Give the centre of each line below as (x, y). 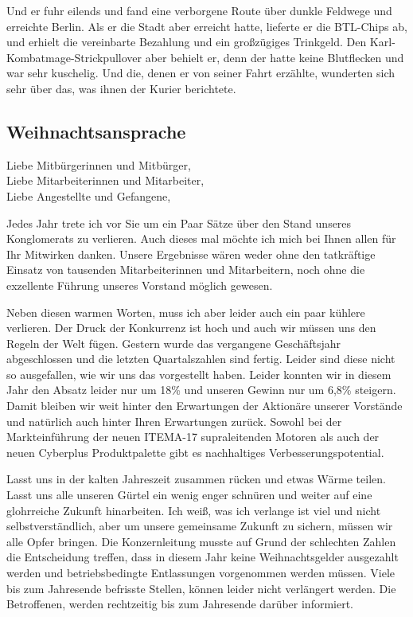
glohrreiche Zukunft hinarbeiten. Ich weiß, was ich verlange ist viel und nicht (194, 510)
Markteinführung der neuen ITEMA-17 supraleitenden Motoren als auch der (193, 437)
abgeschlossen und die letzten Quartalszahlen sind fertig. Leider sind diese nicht (201, 359)
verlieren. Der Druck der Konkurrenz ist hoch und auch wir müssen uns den (191, 328)
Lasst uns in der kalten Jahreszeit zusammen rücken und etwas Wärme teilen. (196, 479)
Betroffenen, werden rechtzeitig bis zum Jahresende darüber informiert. (180, 604)
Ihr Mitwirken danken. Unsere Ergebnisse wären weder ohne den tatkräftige (191, 254)
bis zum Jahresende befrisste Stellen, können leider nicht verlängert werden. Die (201, 588)
